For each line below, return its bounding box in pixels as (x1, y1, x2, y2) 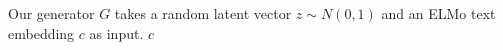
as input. (89, 22, 144, 43)
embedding (8, 22, 75, 43)
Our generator (8, 3, 95, 23)
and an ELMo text (381, 3, 496, 23)
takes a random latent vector (114, 3, 292, 23)
